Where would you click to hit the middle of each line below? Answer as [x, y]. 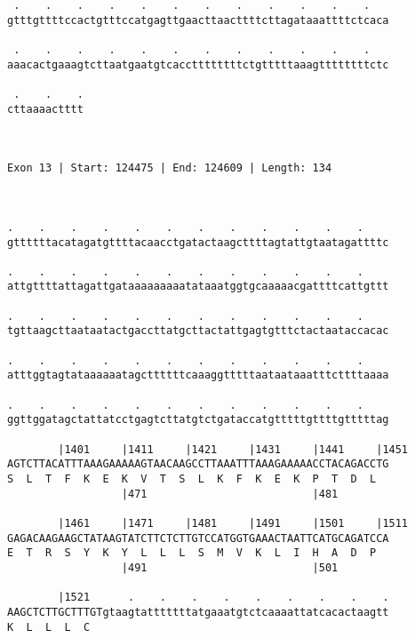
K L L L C [49, 627]
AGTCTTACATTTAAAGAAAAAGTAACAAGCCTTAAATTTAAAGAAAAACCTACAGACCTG [198, 464]
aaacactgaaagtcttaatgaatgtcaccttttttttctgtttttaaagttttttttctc [198, 64]
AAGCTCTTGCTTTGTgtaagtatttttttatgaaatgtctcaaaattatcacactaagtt [198, 612]
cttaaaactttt [45, 109]
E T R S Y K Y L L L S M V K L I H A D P [192, 553]
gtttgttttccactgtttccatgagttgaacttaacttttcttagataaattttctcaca [198, 20]
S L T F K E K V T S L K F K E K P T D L [192, 479]
